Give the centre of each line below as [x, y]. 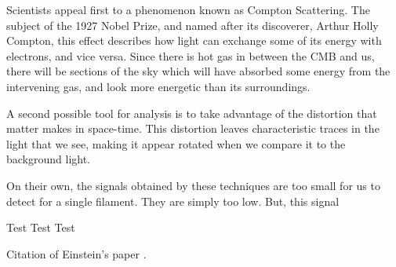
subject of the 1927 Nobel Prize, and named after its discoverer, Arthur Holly [193, 25]
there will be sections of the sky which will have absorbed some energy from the [198, 71]
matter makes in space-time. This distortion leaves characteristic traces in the [193, 128]
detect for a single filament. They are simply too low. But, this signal [173, 201]
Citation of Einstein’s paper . [76, 253]
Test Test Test [41, 227]
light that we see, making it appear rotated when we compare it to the [176, 143]
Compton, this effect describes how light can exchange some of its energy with [194, 40]
